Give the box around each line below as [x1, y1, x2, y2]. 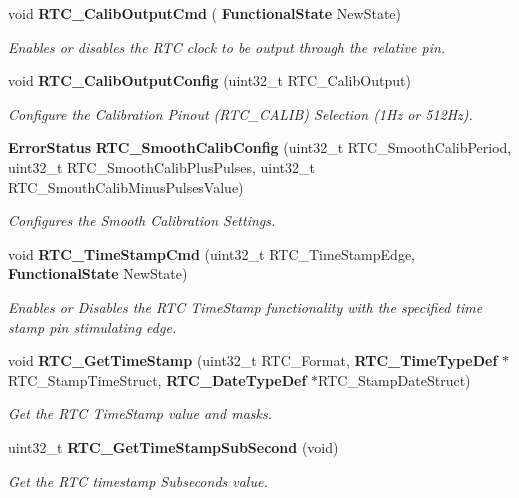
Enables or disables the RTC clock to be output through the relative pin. [8, 36, 446, 57]
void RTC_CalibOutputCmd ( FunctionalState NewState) [8, 3, 401, 23]
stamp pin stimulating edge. [8, 316, 177, 337]
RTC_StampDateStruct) [318, 369, 471, 390]
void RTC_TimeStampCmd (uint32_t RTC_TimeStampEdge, [8, 243, 415, 264]
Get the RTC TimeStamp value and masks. [8, 403, 273, 424]
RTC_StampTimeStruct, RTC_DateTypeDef [8, 369, 307, 390]
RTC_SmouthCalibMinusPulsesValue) [8, 176, 244, 197]
